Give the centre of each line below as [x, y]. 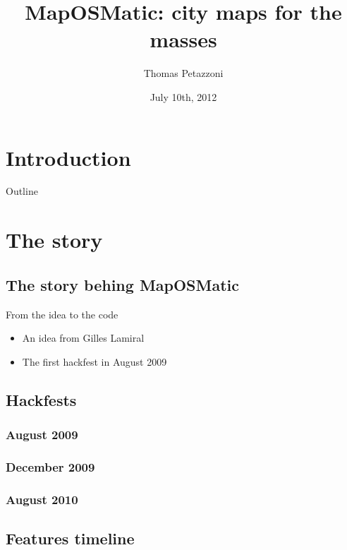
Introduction [68, 157]
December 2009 [50, 466]
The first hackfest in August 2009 [95, 361]
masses [183, 39]
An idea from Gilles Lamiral [83, 338]
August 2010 [42, 499]
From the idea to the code [62, 314]
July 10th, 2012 [183, 96]
